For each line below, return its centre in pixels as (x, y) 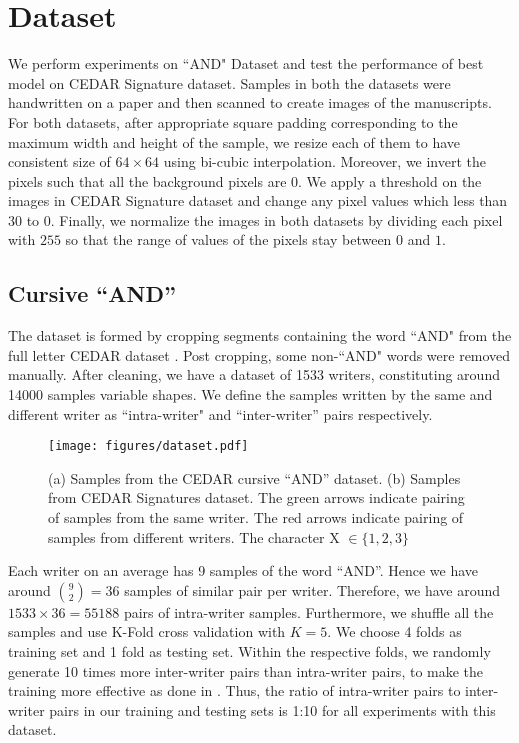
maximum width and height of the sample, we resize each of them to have (234, 141)
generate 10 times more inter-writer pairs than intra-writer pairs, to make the (246, 670)
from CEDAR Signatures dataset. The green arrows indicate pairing (256, 497)
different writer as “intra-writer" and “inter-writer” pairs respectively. (220, 413)
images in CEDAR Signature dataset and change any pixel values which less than (258, 200)
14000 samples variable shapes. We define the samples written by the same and (250, 394)
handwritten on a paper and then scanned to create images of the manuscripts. (250, 102)
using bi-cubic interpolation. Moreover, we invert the (325, 161)
